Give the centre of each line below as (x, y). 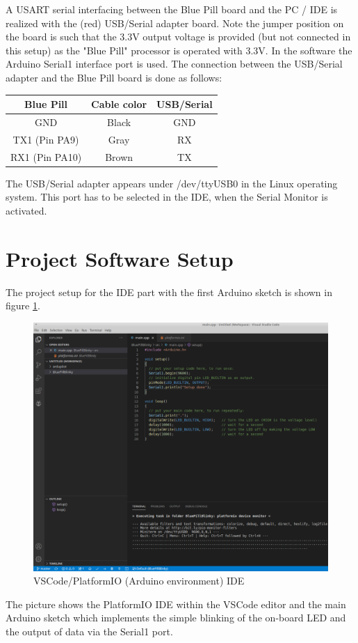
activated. (26, 210)
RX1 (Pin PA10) (46, 156)
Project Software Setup (120, 258)
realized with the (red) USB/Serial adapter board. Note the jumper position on (175, 23)
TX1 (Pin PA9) (46, 139)
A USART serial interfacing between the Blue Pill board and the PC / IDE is (172, 9)
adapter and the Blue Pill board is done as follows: (114, 77)
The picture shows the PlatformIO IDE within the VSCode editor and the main (176, 604)
